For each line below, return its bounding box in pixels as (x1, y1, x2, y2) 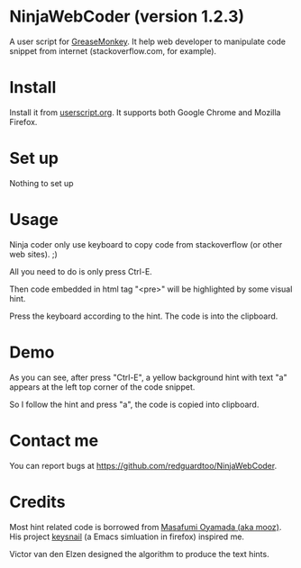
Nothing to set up (9, 177, 74, 188)
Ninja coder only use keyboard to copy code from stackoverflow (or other (9, 239, 283, 249)
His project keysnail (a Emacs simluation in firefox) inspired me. (9, 531, 245, 542)
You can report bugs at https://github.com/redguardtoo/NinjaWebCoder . (9, 460, 278, 471)
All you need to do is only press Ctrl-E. (9, 266, 153, 276)
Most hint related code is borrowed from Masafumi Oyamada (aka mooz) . (9, 521, 282, 532)
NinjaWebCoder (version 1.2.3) (9, 6, 245, 27)
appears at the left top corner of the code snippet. (9, 381, 196, 392)
